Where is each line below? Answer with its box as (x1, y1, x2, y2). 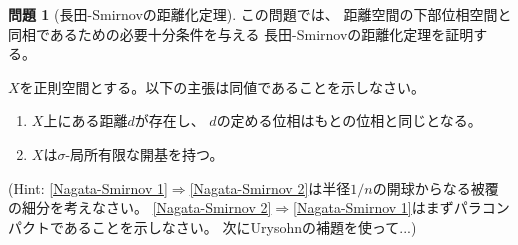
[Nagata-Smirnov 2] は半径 (189, 177, 351, 198)
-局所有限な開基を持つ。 (65, 143, 224, 164)
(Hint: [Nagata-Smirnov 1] (8, 177, 168, 198)
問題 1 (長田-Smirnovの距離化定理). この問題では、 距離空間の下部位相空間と (8, 4, 512, 24)
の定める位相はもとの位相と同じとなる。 (216, 110, 482, 131)
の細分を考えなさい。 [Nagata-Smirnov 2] (8, 197, 272, 218)
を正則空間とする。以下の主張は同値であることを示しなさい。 (19, 76, 426, 97)
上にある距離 (43, 110, 128, 131)
